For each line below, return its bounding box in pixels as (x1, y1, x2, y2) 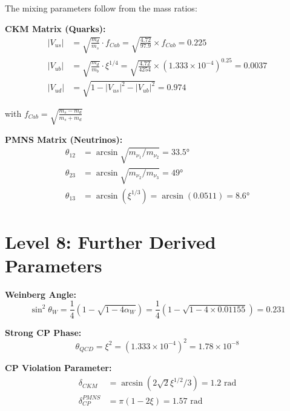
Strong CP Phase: (5, 326, 82, 338)
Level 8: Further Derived (5, 229, 216, 254)
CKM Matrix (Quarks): (5, 22, 106, 35)
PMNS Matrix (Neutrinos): (5, 133, 123, 145)
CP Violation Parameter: (5, 361, 112, 373)
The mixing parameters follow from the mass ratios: (5, 2, 197, 14)
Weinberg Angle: (5, 288, 76, 300)
